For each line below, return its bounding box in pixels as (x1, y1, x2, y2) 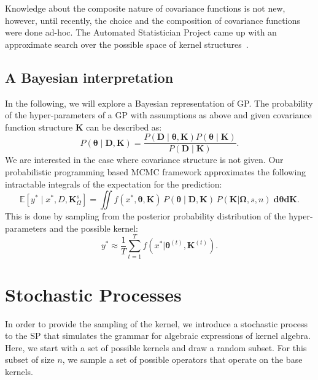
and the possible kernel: (49, 221, 138, 234)
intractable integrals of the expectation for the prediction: (5, 177, 222, 190)
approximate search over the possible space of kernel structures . (5, 37, 249, 50)
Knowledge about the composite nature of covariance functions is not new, (5, 2, 285, 14)
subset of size (5, 353, 55, 366)
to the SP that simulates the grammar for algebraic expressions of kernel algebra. (5, 329, 311, 342)
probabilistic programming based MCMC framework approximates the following (5, 165, 306, 178)
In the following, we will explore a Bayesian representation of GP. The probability (5, 96, 313, 109)
